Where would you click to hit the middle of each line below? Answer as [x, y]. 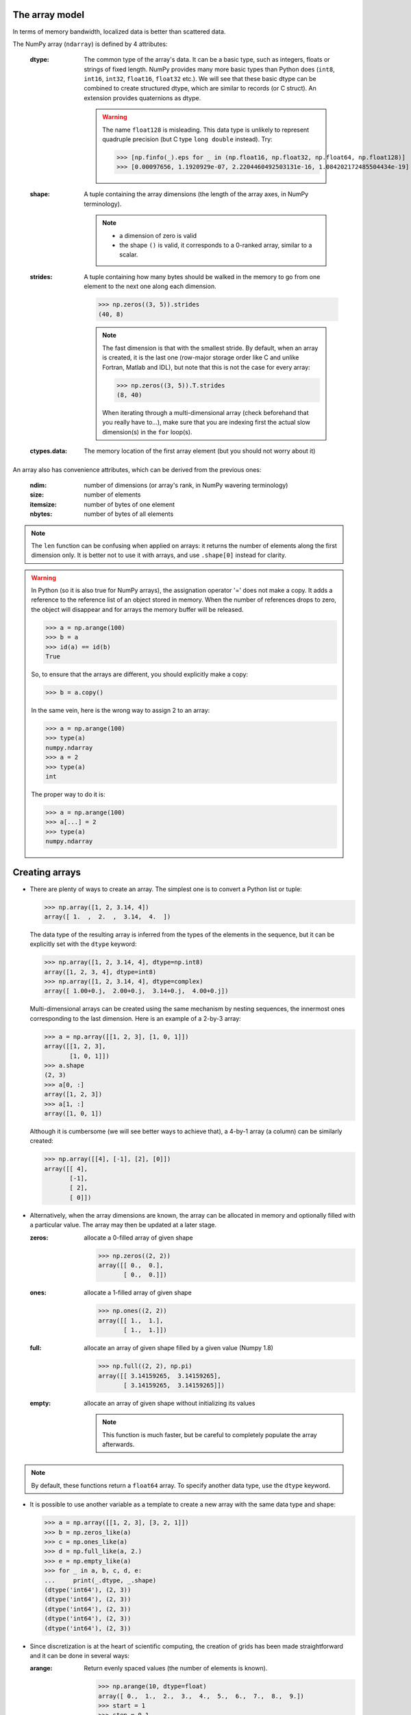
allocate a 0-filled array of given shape [138, 1238]
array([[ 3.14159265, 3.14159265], [160, 1376]
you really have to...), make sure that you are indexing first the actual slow [207, 423]
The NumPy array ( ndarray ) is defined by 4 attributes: [90, 44]
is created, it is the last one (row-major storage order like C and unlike [201, 357]
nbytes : [41, 514]
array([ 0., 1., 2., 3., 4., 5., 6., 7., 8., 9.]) [201, 1696]
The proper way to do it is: [68, 794]
